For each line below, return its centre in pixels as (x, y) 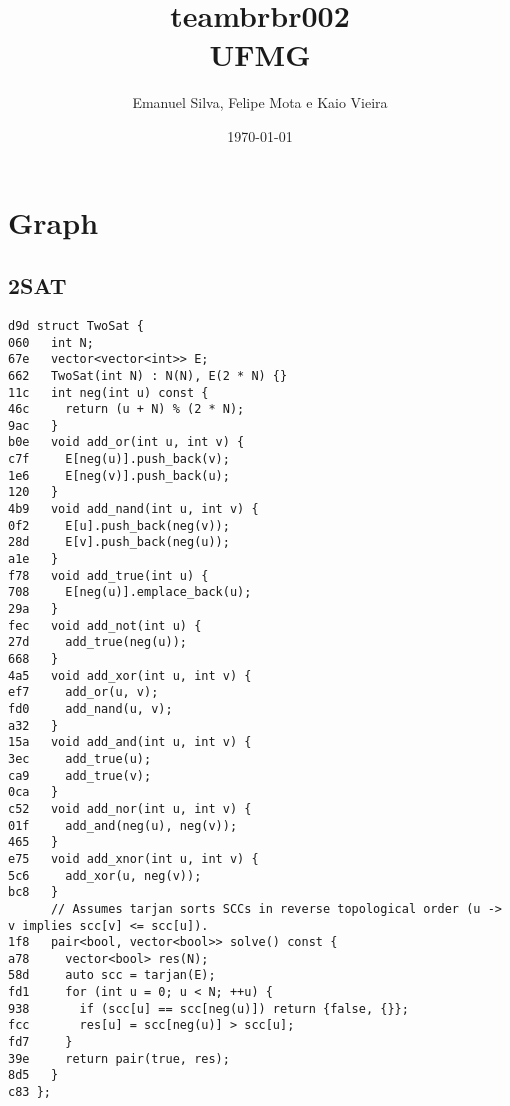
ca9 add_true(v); (80, 775)
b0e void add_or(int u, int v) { (126, 442)
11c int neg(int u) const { (108, 392)
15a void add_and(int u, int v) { (130, 742)
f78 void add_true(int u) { (108, 575)
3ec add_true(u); (80, 758)
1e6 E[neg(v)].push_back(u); (119, 475)
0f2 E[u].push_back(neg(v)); (119, 525)
